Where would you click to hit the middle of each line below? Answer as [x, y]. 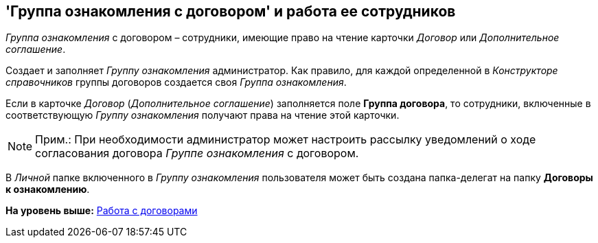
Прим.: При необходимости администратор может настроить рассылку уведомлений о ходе [286, 140]
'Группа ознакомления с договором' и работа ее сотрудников [231, 11]
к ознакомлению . [48, 189]
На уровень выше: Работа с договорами [102, 211]
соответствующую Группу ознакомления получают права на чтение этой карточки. [203, 115]
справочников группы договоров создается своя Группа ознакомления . [176, 82]
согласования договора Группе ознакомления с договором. [197, 153]
